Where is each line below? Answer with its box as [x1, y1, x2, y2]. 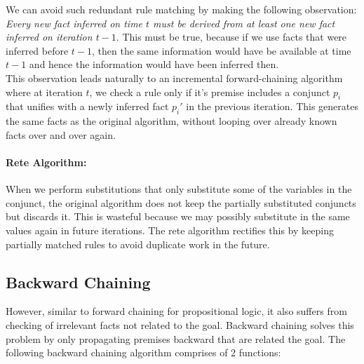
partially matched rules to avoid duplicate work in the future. [6, 236, 270, 251]
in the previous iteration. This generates [186, 99, 358, 114]
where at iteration [6, 84, 83, 99]
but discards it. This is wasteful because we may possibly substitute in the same [6, 209, 350, 224]
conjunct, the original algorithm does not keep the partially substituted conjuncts [6, 195, 356, 210]
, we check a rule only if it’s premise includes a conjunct [89, 84, 330, 99]
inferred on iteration [6, 29, 93, 44]
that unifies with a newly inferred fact [6, 99, 169, 114]
